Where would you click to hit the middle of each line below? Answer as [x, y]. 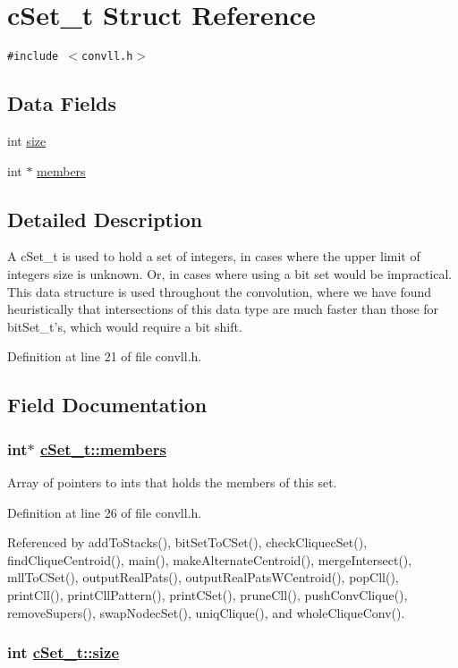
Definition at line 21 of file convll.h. [105, 356]
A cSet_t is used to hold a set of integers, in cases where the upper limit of [214, 256]
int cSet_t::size [64, 652]
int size [27, 140]
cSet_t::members [103, 448]
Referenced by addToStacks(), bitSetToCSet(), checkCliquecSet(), [187, 542]
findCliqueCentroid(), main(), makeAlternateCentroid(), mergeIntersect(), [210, 559]
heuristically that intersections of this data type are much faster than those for [223, 309]
